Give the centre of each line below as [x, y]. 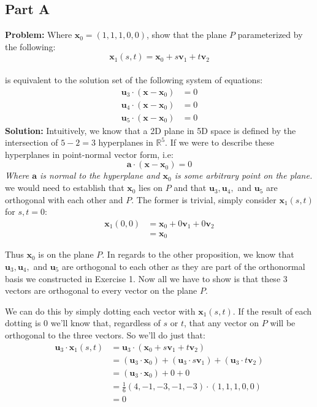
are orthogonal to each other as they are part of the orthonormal [183, 266]
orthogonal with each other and [64, 199]
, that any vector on [221, 323]
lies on [151, 188]
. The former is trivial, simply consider [204, 199]
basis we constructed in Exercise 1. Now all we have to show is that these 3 [146, 278]
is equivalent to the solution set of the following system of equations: [134, 79]
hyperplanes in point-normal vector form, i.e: [89, 154]
